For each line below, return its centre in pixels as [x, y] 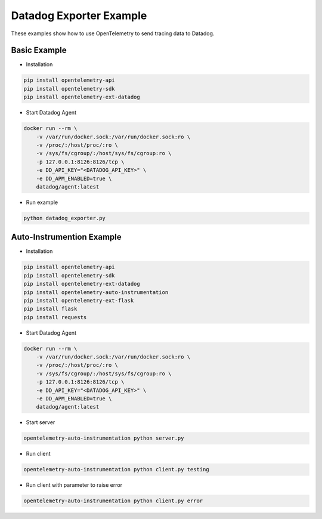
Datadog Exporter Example [79, 16]
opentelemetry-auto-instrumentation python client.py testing [116, 469]
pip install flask [50, 309]
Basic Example [39, 50]
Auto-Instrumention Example [66, 237]
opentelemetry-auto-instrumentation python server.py [104, 438]
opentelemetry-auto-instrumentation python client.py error [113, 501]
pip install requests [55, 317]
